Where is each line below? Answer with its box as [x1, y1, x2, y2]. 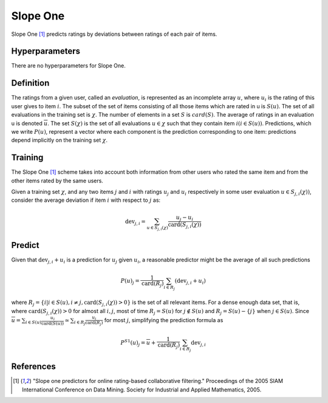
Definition [11, 78, 50, 88]
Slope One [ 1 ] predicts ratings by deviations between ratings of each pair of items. [11, 30, 217, 38]
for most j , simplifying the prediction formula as [104, 316, 224, 323]
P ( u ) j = [120, 277, 140, 286]
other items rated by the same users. [11, 177, 103, 184]
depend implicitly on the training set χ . [11, 137, 108, 144]
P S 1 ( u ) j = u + [120, 338, 156, 348]
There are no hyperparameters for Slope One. [11, 62, 126, 69]
